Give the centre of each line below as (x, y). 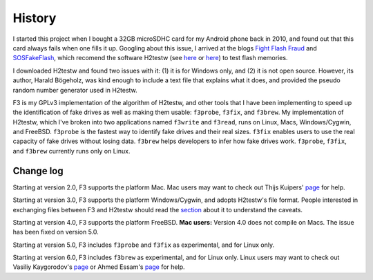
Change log (38, 170)
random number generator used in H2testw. (75, 90)
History (35, 18)
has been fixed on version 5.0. (56, 232)
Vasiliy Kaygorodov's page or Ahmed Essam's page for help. (99, 267)
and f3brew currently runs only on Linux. (71, 151)
